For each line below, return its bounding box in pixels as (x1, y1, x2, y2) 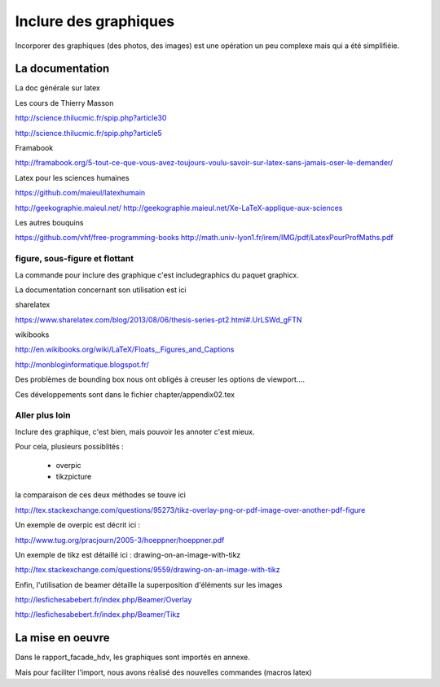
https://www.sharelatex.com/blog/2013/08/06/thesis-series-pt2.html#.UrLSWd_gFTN (15, 314, 302, 325)
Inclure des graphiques (15, 12, 175, 30)
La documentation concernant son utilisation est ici (15, 285, 187, 295)
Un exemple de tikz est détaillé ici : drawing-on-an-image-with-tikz (15, 549, 241, 559)
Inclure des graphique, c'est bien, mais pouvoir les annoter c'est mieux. (15, 427, 255, 436)
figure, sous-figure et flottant (15, 253, 134, 265)
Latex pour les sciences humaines (15, 173, 130, 182)
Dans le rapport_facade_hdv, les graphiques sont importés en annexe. (15, 652, 250, 663)
